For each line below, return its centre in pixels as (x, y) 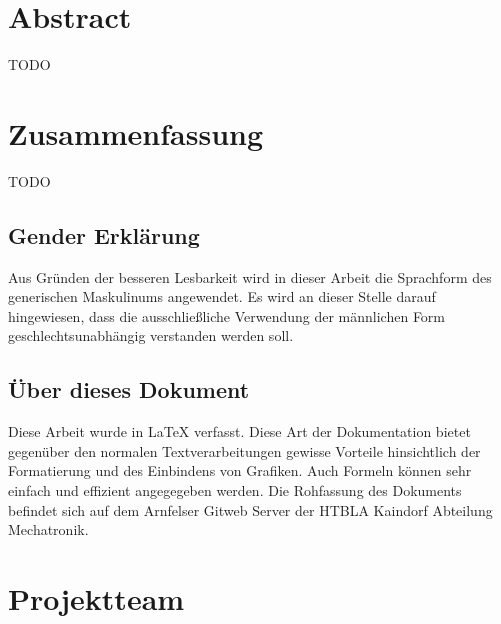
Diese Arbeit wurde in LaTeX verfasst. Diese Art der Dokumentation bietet (239, 431)
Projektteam (96, 597)
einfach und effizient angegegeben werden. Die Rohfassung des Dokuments (235, 490)
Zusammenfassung (136, 132)
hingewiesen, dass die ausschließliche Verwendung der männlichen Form (227, 315)
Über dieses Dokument (129, 389)
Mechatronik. (48, 529)
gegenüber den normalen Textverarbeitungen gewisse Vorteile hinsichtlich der (244, 450)
